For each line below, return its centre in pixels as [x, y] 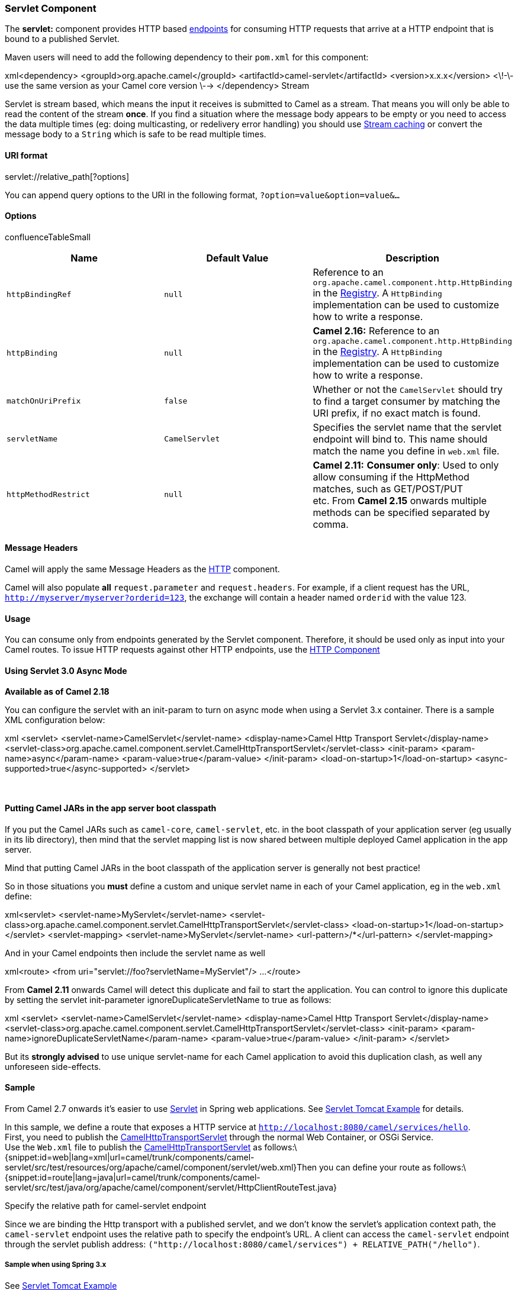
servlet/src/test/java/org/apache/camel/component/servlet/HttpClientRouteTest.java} [171, 1187]
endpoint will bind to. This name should [400, 439]
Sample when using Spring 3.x [56, 1265]
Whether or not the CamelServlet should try [408, 389]
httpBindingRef [39, 294]
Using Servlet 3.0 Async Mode [66, 670]
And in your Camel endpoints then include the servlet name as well [135, 953]
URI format [26, 155]
